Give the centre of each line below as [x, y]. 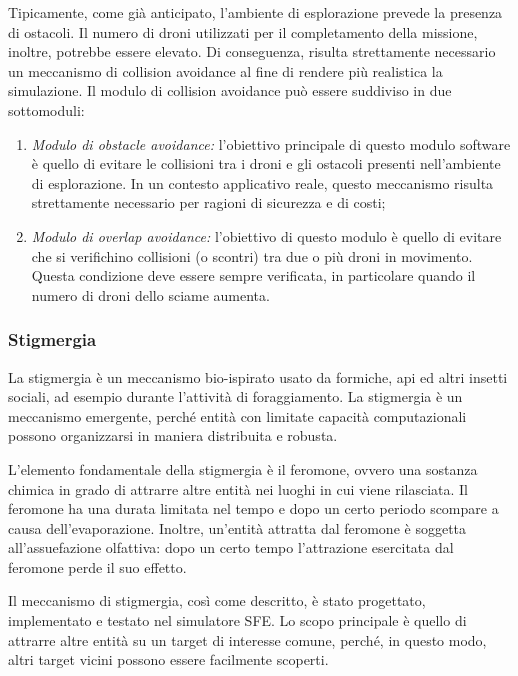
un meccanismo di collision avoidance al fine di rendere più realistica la [225, 70]
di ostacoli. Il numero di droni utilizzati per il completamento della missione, [243, 31]
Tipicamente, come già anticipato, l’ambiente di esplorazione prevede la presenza [255, 12]
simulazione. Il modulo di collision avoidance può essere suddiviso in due [230, 90]
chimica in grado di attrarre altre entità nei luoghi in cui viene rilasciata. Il [238, 488]
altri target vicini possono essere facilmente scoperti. [168, 659]
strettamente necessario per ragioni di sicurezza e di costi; [208, 202]
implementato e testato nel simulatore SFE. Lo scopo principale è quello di [237, 620]
